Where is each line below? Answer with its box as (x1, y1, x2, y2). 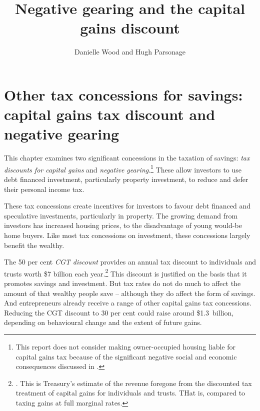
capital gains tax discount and (4, 104, 215, 124)
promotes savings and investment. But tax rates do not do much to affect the (4, 278, 241, 288)
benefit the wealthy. (4, 239, 64, 250)
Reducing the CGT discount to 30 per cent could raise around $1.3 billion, (4, 307, 234, 317)
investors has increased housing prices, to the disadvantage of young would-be (4, 220, 242, 230)
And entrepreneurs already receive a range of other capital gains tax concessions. (4, 297, 251, 308)
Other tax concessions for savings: (4, 84, 243, 104)
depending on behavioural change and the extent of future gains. (4, 317, 202, 327)
